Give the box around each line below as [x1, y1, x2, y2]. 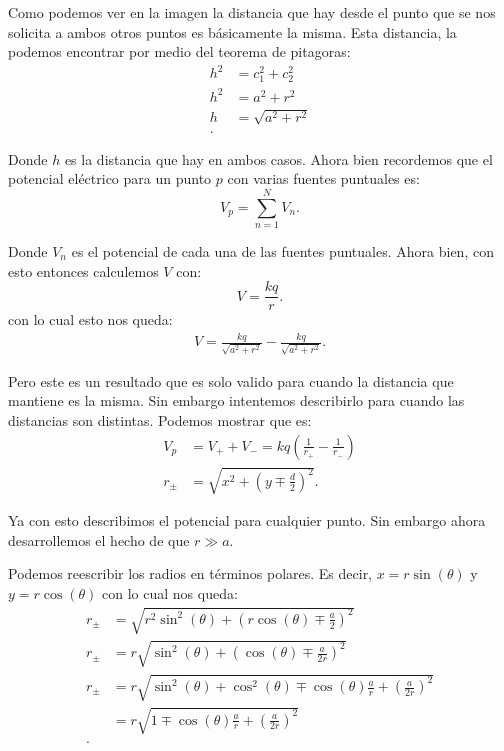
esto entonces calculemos [8, 260, 159, 281]
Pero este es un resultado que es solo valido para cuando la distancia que [8, 370, 454, 391]
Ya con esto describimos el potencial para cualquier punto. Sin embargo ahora [8, 510, 486, 531]
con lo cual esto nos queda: [8, 309, 173, 330]
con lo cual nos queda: [102, 582, 238, 603]
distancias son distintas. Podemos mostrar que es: [8, 410, 312, 430]
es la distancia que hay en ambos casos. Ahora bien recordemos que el [64, 148, 493, 169]
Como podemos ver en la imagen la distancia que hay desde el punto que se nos [8, 2, 496, 22]
